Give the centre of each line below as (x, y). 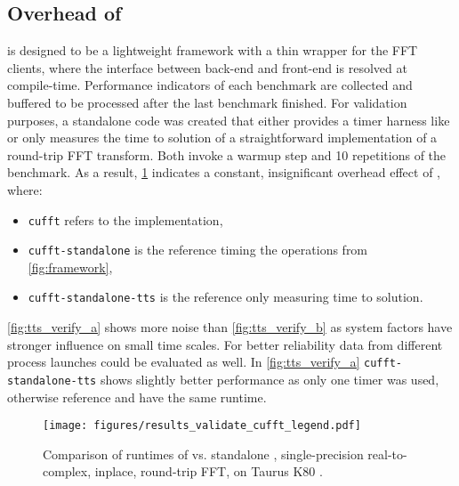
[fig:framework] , (70, 267)
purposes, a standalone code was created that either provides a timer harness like (229, 120)
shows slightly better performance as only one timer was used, (270, 379)
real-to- (387, 454)
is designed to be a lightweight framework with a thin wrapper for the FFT (213, 50)
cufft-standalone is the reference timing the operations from (198, 250)
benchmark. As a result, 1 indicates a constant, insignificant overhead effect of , (224, 172)
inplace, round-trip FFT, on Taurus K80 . (209, 471)
